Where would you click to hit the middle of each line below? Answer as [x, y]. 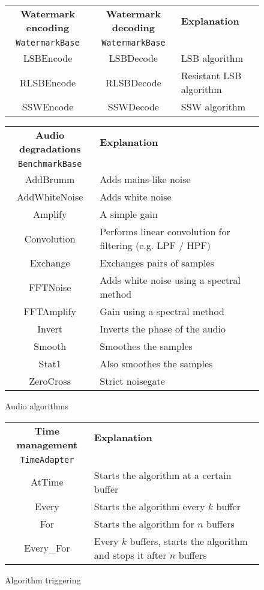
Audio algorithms [37, 406]
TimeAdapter [47, 459]
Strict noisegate [132, 381]
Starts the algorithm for [144, 523]
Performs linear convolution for [165, 231]
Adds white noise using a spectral [170, 280]
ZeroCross [50, 381]
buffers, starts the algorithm [189, 541]
